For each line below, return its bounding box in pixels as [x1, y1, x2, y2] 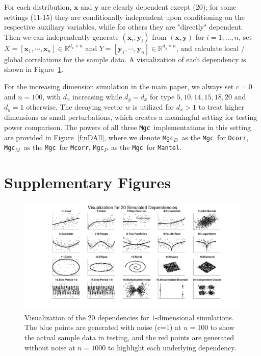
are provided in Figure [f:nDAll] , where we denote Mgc [4, 132, 174, 142]
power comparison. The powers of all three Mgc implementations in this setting [4, 122, 251, 133]
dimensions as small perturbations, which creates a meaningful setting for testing [4, 112, 257, 122]
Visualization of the [24, 312, 86, 322]
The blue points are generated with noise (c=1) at [24, 322, 181, 333]
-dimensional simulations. [155, 312, 234, 322]
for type [149, 91, 175, 101]
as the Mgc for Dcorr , [181, 132, 249, 142]
